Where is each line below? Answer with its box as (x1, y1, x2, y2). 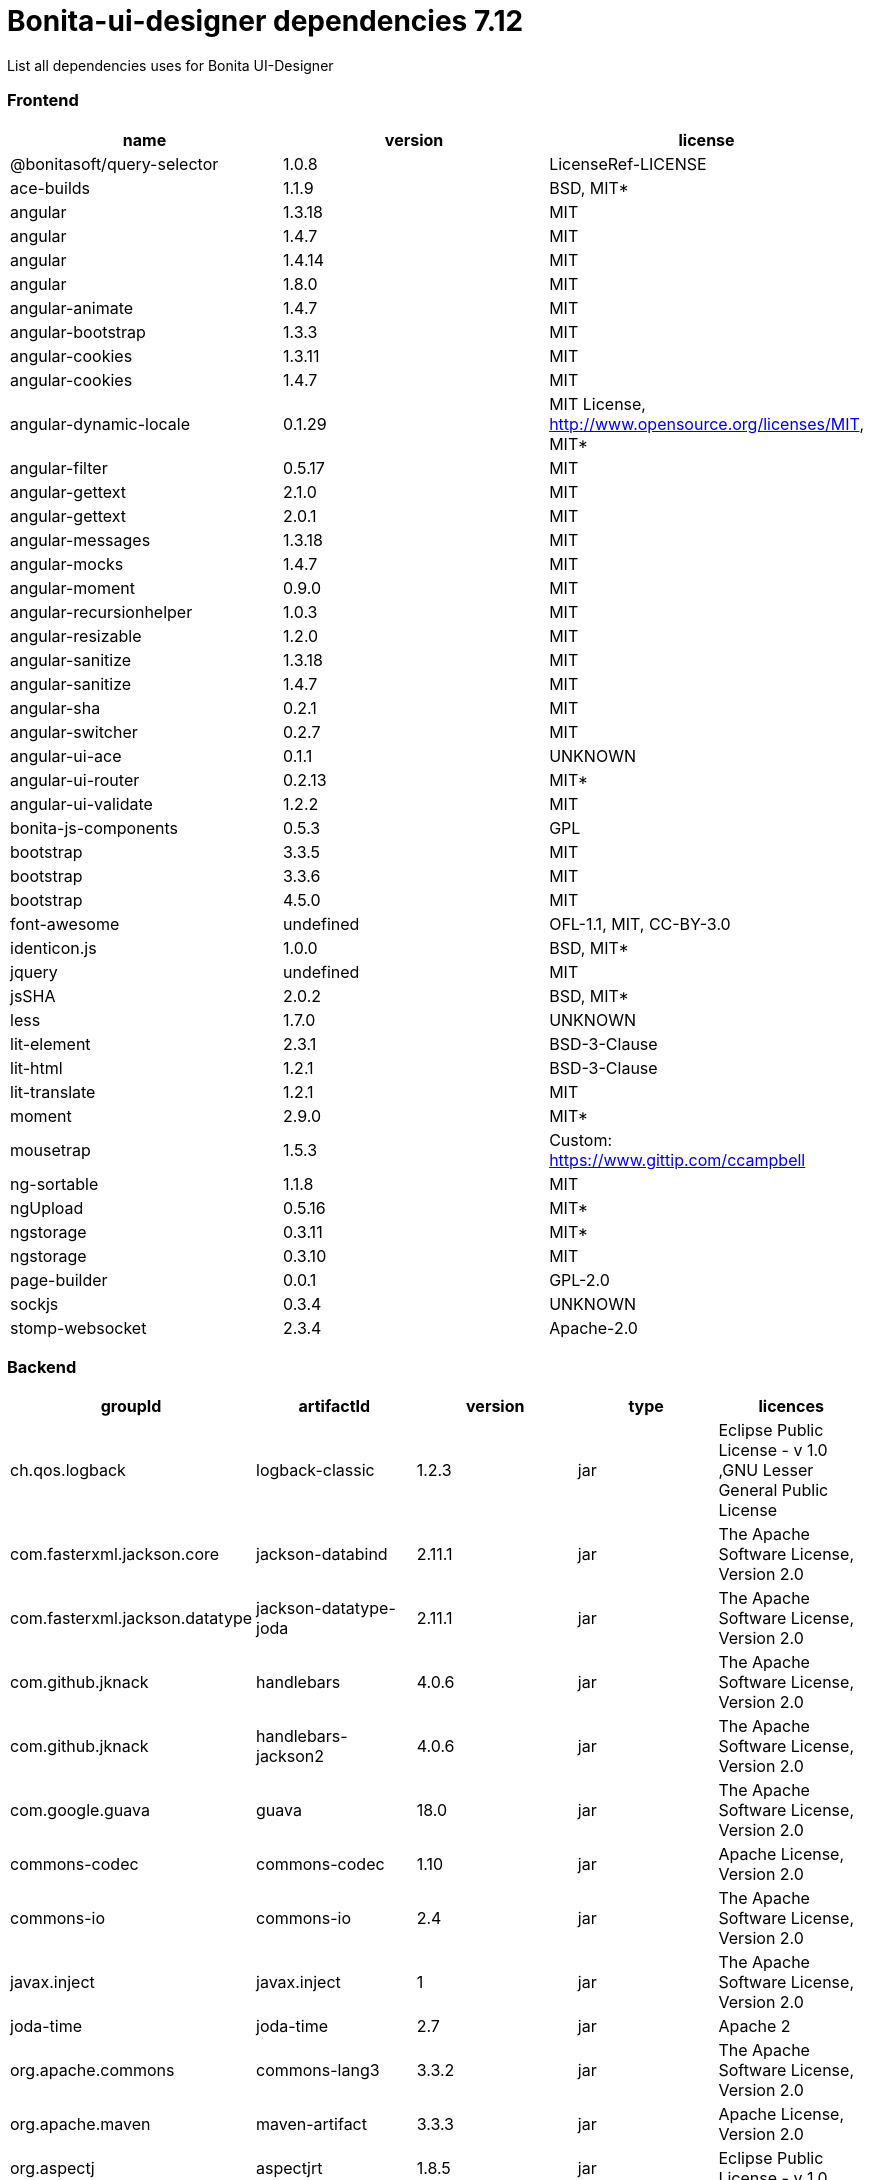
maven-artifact (256, 2114, 367, 2135)
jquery (10, 961, 58, 982)
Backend (7, 1356, 77, 1377)
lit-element (10, 1033, 91, 1054)
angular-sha (10, 697, 101, 718)
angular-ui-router (10, 769, 140, 790)
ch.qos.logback (10, 1460, 126, 1481)
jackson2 (256, 1746, 325, 1767)
